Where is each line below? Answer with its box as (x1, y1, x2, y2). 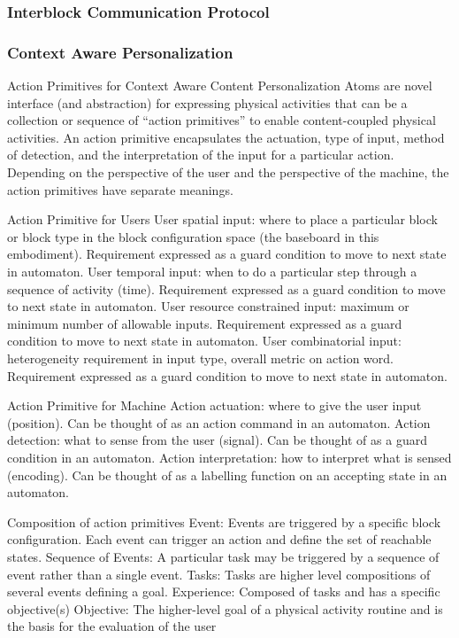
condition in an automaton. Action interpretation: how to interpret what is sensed (7, 447, 452, 466)
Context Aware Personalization (7, 41, 233, 63)
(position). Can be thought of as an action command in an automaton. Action (7, 413, 431, 432)
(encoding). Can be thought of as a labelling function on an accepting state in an (7, 465, 448, 484)
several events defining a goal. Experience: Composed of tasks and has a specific (7, 582, 440, 601)
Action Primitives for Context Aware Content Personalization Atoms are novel (7, 76, 432, 95)
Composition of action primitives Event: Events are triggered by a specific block (7, 512, 441, 531)
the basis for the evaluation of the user (7, 617, 217, 635)
